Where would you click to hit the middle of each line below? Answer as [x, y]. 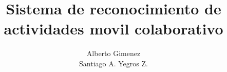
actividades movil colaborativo [113, 29]
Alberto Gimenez [113, 53]
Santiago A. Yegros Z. [113, 63]
